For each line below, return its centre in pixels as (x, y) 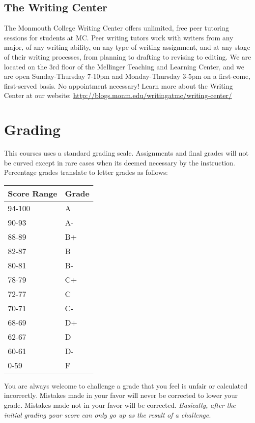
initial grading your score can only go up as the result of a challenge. (108, 414)
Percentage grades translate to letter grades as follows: (86, 172)
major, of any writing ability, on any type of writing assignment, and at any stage (127, 47)
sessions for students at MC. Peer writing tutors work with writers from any (119, 37)
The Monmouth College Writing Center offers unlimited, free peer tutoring (117, 28)
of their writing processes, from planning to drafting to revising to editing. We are (127, 56)
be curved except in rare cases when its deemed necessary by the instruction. (120, 162)
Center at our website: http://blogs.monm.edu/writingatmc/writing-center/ (118, 95)
